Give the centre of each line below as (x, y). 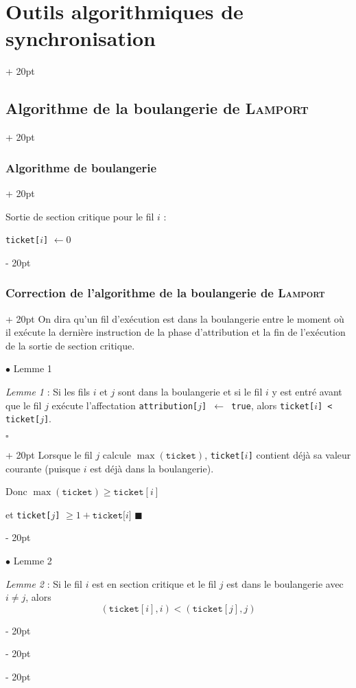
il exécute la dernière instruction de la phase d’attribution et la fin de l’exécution (176, 332)
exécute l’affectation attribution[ (125, 405)
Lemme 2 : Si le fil (44, 583)
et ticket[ (28, 514)
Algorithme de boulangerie (81, 167)
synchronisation (81, 38)
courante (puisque (43, 468)
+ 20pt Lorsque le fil (49, 454)
